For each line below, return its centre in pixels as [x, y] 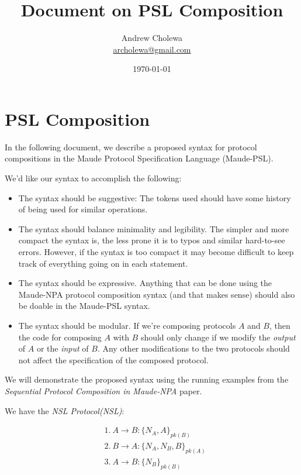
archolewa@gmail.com [152, 49]
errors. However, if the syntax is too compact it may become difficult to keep [156, 252]
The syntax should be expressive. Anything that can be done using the [145, 283]
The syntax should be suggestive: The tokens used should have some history [155, 197]
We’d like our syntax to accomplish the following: [93, 178]
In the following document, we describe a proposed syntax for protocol [131, 147]
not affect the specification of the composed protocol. [113, 359]
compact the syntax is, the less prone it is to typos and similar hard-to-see [152, 240]
